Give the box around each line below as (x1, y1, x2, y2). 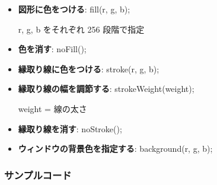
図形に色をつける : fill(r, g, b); (18, 3, 130, 15)
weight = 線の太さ (18, 102, 87, 114)
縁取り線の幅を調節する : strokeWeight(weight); (18, 82, 194, 95)
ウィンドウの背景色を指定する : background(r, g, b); (18, 142, 213, 155)
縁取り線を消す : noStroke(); (18, 122, 122, 135)
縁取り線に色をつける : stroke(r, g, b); (18, 62, 159, 75)
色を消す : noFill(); (18, 43, 87, 55)
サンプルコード (4, 167, 72, 182)
